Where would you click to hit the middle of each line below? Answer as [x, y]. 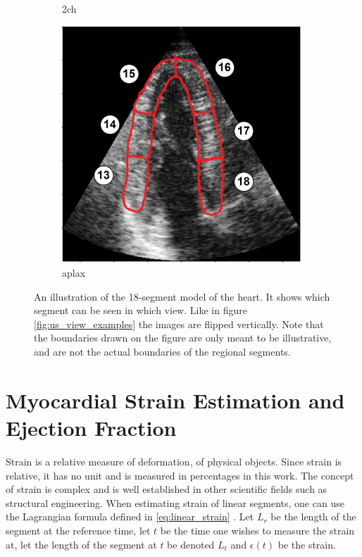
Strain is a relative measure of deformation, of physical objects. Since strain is [174, 461]
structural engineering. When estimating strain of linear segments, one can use [175, 502]
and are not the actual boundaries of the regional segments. [162, 352]
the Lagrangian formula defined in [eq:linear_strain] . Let [130, 517]
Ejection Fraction [91, 427]
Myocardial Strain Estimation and [175, 400]
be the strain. [307, 544]
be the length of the [313, 517]
